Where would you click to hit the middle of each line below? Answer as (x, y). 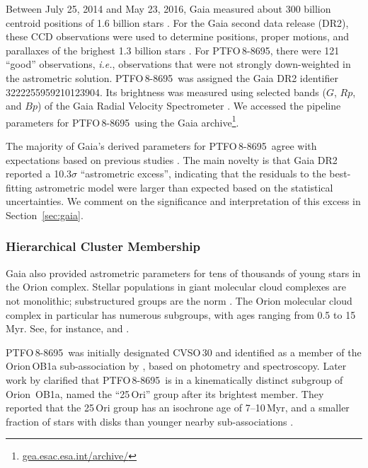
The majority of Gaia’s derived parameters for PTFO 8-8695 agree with (161, 146)
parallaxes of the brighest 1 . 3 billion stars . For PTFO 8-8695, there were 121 (173, 50)
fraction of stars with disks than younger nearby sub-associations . (150, 421)
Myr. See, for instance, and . (68, 328)
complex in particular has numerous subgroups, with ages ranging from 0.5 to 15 (181, 314)
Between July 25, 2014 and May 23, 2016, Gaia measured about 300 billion (168, 8)
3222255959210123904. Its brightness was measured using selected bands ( (166, 92)
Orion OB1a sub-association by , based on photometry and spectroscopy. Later (176, 366)
